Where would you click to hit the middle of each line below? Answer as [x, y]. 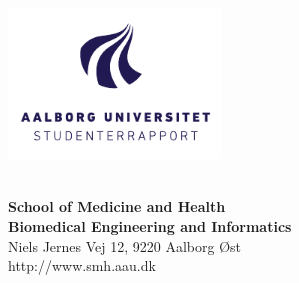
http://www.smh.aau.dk [82, 265]
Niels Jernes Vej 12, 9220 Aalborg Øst [125, 245]
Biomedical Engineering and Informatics [150, 225]
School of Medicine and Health [117, 206]
